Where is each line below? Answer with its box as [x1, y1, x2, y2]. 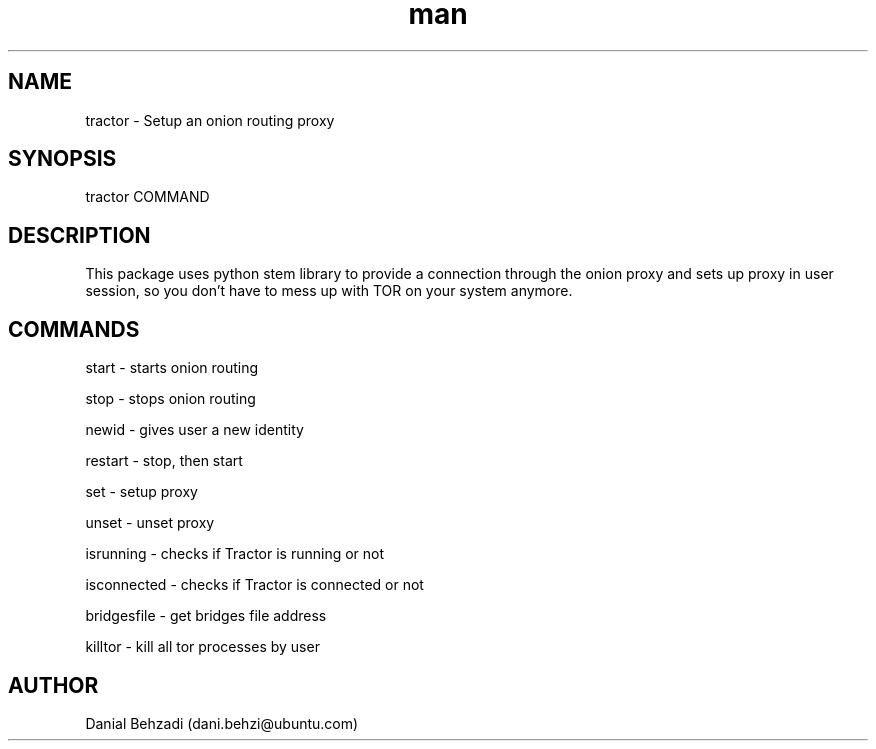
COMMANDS [8, 316, 140, 342]
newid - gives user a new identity [85, 421, 304, 439]
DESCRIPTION [8, 222, 151, 248]
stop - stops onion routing [85, 390, 256, 408]
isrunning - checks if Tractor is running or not [85, 545, 385, 563]
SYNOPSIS [8, 146, 117, 172]
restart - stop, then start [85, 452, 243, 470]
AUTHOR [8, 672, 99, 698]
